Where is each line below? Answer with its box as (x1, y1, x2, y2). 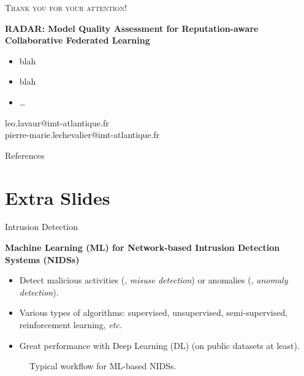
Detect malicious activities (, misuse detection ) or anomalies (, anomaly (19, 274, 288, 286)
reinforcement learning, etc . (19, 318, 122, 331)
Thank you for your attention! (5, 1, 127, 13)
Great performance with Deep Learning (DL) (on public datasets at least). (19, 339, 300, 351)
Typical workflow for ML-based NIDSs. (29, 359, 177, 372)
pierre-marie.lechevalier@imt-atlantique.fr (5, 128, 160, 141)
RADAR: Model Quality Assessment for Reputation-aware (5, 21, 259, 34)
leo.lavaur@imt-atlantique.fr (5, 116, 109, 129)
